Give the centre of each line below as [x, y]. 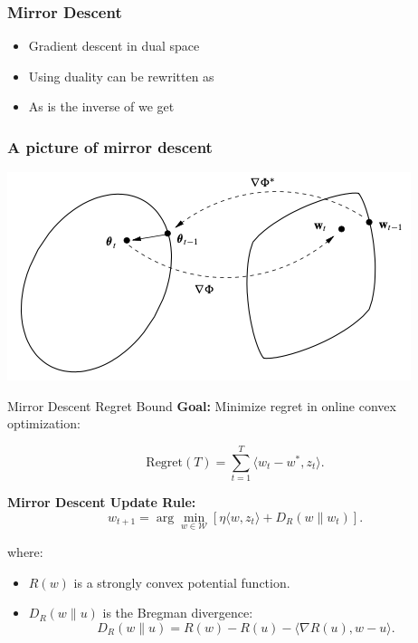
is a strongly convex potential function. [182, 582]
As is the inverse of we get [101, 106]
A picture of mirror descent [110, 146]
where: [25, 551]
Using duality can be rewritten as [121, 76]
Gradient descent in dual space [114, 46]
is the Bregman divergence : [178, 613]
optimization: [44, 423]
